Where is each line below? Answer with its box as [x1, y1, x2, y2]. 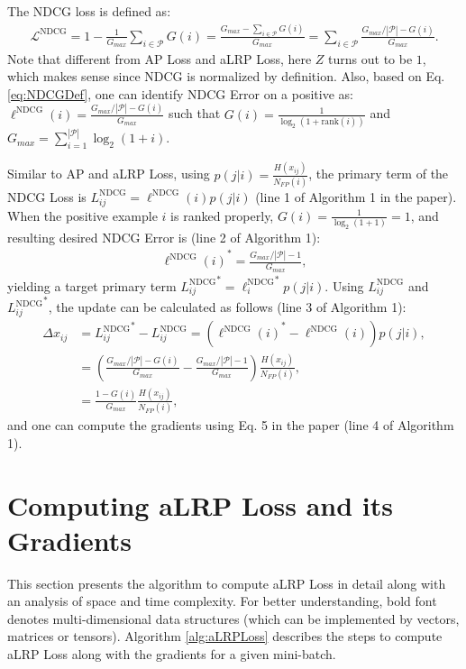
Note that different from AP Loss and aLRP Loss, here [7, 49, 312, 68]
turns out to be [328, 49, 413, 68]
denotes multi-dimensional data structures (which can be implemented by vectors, [7, 609, 460, 628]
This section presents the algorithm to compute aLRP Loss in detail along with [7, 573, 446, 592]
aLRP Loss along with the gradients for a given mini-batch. [7, 645, 336, 664]
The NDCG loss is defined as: [7, 2, 171, 20]
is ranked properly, [170, 206, 274, 225]
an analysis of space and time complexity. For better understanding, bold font [7, 591, 437, 610]
